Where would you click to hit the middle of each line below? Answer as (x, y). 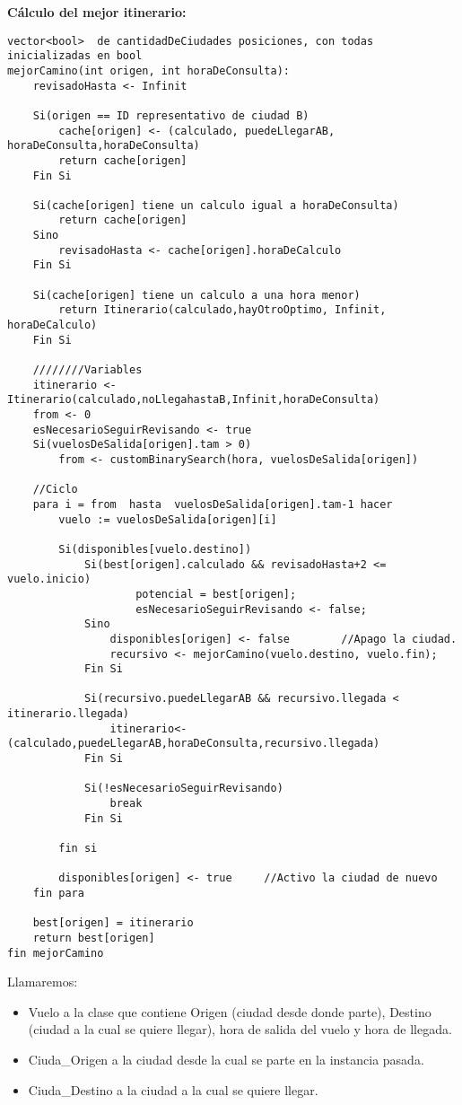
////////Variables (87, 370)
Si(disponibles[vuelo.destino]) (155, 549)
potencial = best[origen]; (216, 594)
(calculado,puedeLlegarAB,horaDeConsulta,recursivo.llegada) (194, 744)
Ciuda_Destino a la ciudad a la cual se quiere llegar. (173, 1089)
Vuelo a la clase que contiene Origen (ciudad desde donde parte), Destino (230, 1011)
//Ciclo (55, 490)
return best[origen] (94, 938)
